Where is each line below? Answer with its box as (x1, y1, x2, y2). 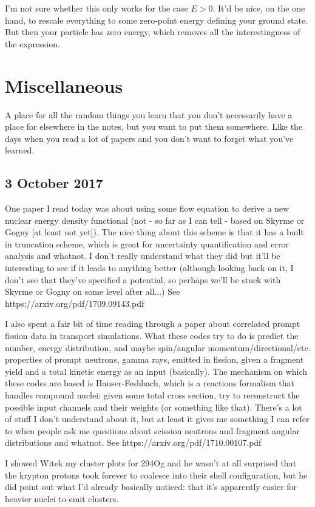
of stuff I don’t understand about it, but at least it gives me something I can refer (5, 412, 310, 425)
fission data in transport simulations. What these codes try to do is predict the (5, 329, 299, 342)
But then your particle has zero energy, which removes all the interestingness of (5, 25, 300, 38)
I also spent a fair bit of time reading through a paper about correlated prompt (5, 317, 300, 330)
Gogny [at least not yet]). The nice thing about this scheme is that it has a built (5, 226, 304, 238)
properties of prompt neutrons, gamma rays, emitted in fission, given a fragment (5, 353, 304, 366)
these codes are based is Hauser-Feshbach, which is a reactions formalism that (5, 377, 294, 389)
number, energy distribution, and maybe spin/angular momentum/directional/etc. (5, 341, 311, 354)
